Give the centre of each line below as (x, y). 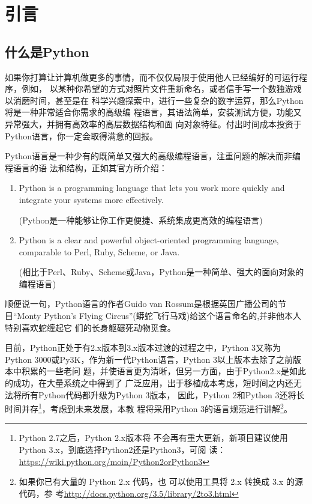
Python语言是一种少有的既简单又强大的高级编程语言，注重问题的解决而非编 (153, 156)
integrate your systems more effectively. (91, 199)
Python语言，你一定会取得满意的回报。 (81, 135)
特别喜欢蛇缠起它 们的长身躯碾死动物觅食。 (90, 327)
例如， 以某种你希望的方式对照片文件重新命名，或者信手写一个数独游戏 (161, 89)
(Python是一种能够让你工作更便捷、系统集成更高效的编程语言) (141, 220)
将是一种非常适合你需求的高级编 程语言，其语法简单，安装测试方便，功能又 (153, 112)
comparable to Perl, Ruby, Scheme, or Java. (99, 251)
